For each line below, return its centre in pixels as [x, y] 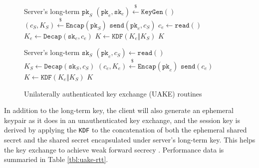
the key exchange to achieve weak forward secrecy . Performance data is [114, 149]
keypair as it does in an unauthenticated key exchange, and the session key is [122, 120]
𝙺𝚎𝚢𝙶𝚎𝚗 [152, 12]
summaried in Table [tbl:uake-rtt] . [56, 159]
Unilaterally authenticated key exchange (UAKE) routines [113, 93]
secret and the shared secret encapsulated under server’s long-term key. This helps [130, 140]
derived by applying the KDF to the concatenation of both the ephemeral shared [126, 130]
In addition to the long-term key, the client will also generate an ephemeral [119, 110]
